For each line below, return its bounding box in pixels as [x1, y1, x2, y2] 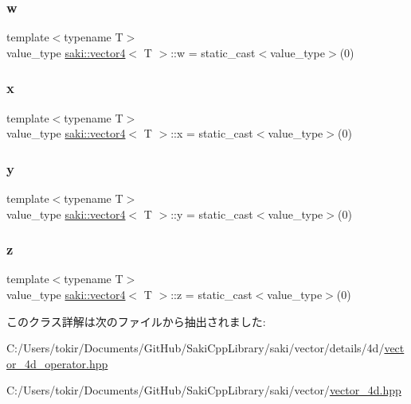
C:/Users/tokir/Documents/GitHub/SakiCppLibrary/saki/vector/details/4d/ [6, 340, 385, 356]
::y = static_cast [170, 205, 253, 222]
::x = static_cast [170, 125, 253, 142]
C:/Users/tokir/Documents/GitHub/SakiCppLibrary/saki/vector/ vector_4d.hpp [6, 382, 401, 398]
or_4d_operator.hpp [6, 355, 108, 371]
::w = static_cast [170, 44, 256, 60]
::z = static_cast [170, 286, 252, 303]
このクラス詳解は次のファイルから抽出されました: [6, 313, 266, 329]
